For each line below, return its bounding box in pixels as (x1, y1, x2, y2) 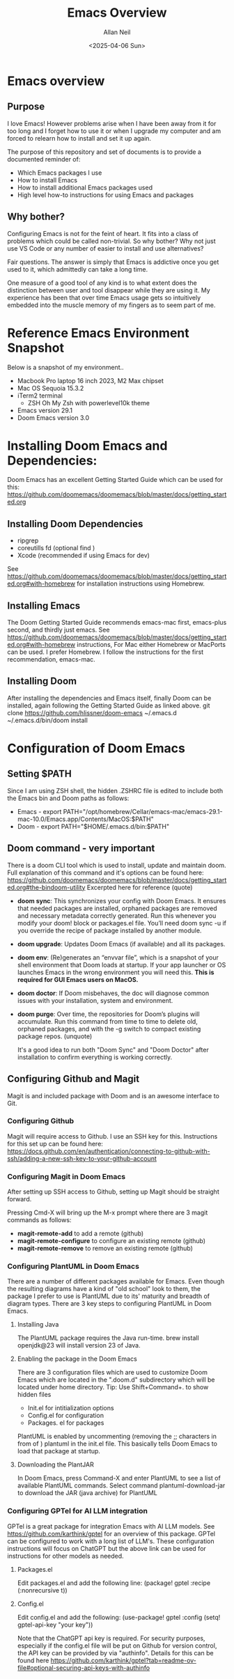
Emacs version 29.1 (17, 406, 73, 414)
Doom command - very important (7, 843, 155, 854)
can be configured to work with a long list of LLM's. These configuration (7, 1537, 214, 1545)
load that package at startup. (17, 1447, 101, 1455)
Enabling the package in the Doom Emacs (17, 1354, 137, 1363)
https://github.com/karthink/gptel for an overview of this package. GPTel (7, 1529, 216, 1538)
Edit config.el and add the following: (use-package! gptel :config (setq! (17, 1613, 221, 1621)
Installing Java (17, 1320, 59, 1329)
